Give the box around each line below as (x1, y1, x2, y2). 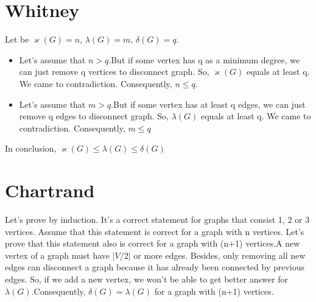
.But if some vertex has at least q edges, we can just (111, 97, 306, 110)
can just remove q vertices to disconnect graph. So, (19, 65, 209, 78)
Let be (5, 33, 29, 46)
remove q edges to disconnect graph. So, (19, 110, 169, 122)
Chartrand (5, 178, 95, 203)
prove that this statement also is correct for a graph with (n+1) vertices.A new (5, 237, 300, 250)
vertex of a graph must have (5, 248, 110, 261)
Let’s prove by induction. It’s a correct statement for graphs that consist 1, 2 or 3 (5, 213, 310, 225)
